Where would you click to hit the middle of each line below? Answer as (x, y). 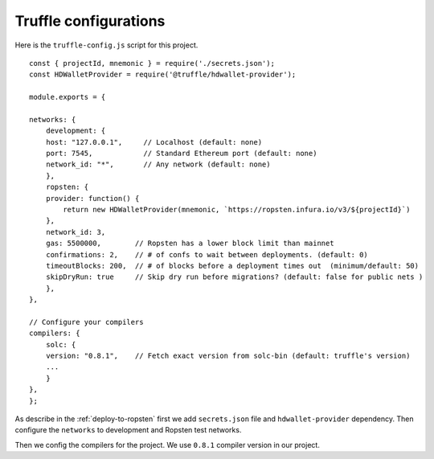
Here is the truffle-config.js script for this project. (106, 45)
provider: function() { (92, 198)
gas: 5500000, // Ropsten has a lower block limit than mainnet (190, 244)
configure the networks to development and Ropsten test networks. (128, 430)
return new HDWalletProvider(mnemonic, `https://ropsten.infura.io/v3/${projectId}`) (237, 210)
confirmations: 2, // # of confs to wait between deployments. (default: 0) (207, 254)
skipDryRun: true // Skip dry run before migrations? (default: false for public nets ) (234, 277)
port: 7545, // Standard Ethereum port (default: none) (181, 154)
